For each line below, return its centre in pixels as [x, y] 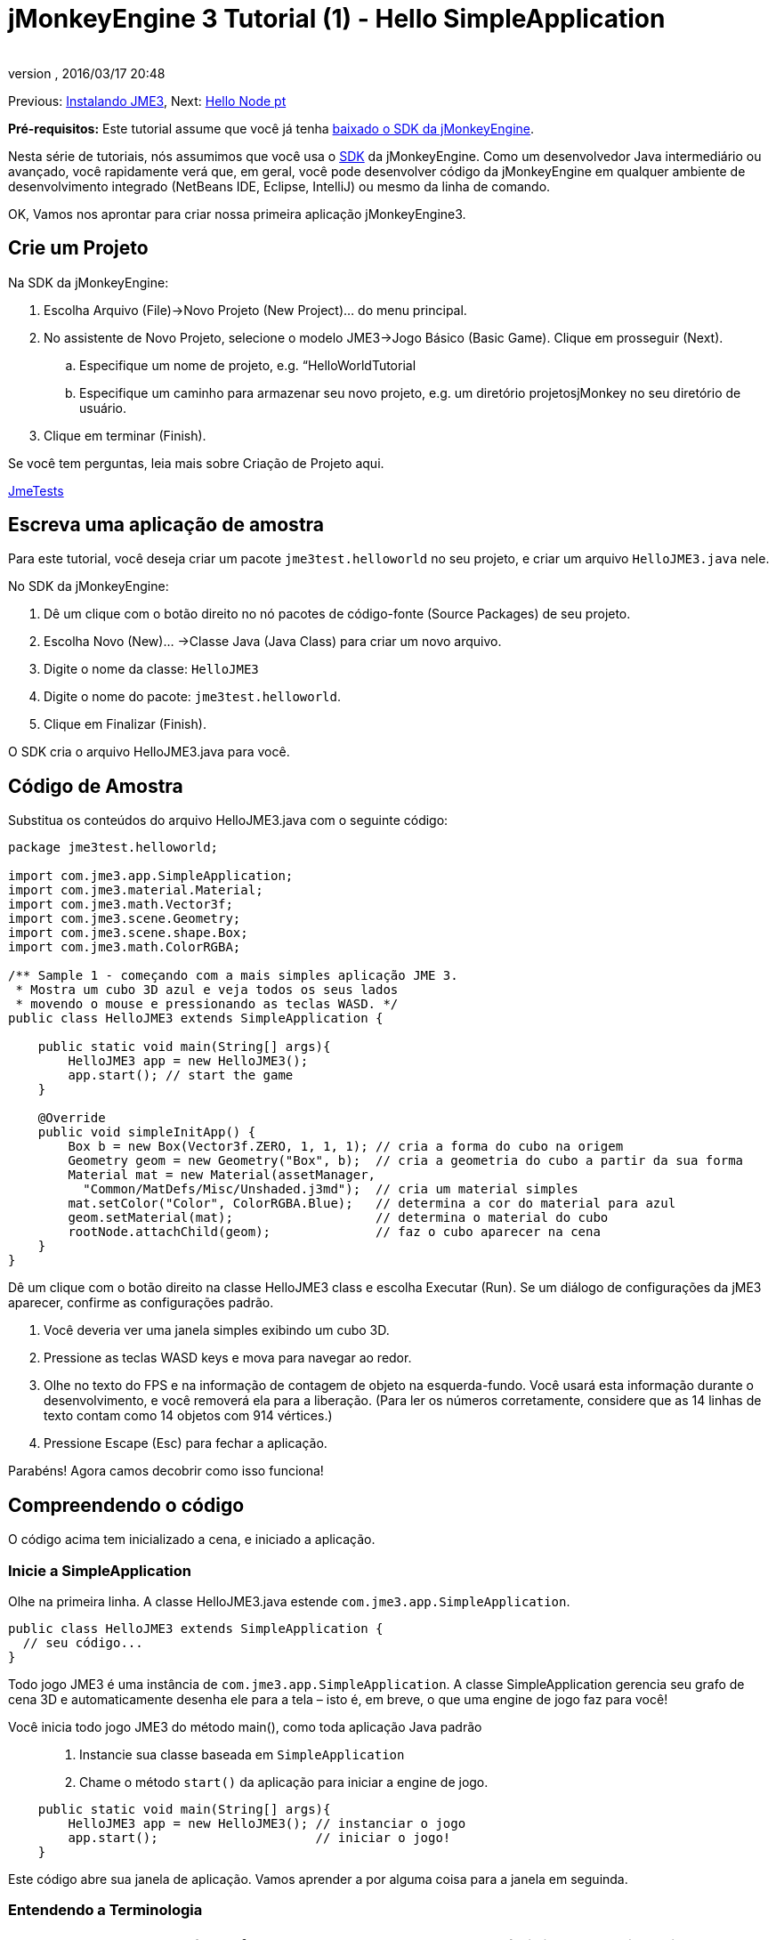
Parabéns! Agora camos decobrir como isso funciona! [166, 1471]
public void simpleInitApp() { [147, 1132]
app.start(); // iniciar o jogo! [259, 1837]
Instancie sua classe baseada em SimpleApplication [242, 1754]
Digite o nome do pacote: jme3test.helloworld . [193, 697]
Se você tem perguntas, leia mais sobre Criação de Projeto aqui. [196, 463]
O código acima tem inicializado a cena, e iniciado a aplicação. [192, 1540]
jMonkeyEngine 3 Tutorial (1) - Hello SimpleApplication [337, 19]
